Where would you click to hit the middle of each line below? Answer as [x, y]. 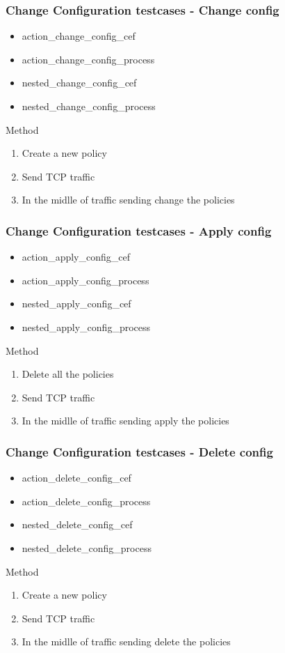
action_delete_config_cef [76, 478]
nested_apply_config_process [86, 326]
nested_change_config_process [89, 106]
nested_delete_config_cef [77, 524]
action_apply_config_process [85, 280]
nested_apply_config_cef [76, 304]
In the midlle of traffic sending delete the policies [126, 642]
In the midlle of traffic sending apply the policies [125, 421]
